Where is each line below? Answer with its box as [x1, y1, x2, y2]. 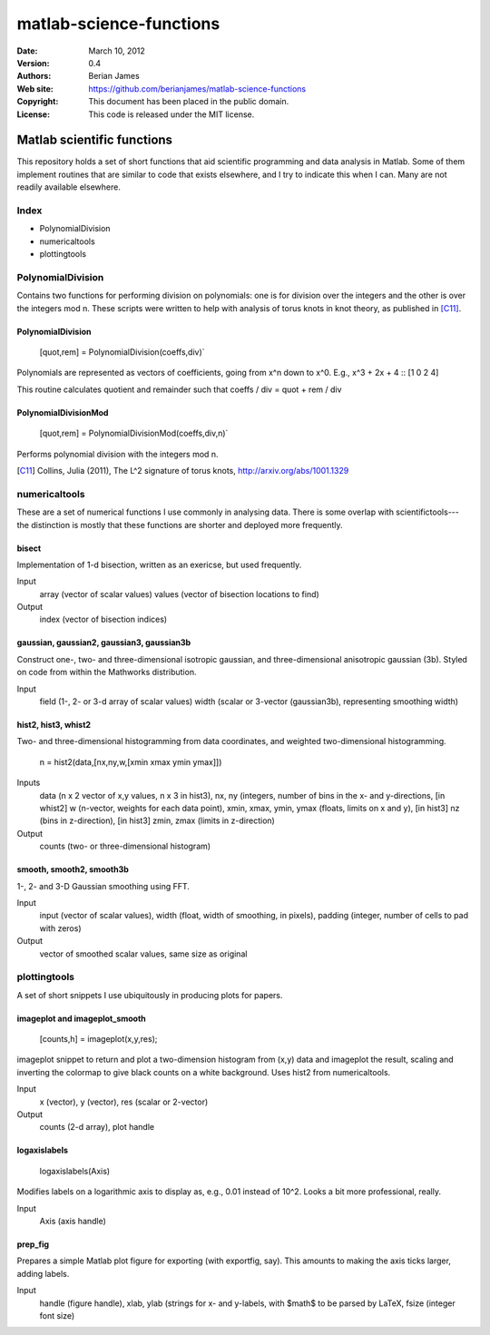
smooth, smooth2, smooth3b [16, 864, 129, 875]
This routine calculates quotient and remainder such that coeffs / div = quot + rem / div [16, 384, 342, 395]
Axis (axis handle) [39, 1215, 106, 1226]
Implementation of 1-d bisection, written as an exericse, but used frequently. [16, 559, 302, 570]
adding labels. [16, 1268, 70, 1279]
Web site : [16, 83, 54, 94]
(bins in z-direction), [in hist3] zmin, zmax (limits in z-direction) [39, 815, 276, 826]
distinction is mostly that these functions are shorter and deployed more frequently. [30, 519, 344, 530]
